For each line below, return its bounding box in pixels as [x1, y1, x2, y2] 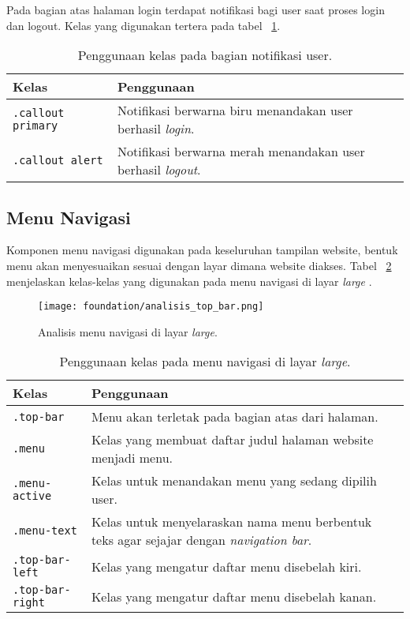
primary [13, 119, 58, 133]
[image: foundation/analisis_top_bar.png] [38, 301, 264, 313]
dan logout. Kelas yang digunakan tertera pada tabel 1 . [6, 17, 281, 33]
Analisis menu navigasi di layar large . [38, 323, 218, 340]
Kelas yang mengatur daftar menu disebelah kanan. [91, 587, 377, 606]
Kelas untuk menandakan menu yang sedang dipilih [91, 471, 377, 490]
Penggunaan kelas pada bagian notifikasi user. [77, 46, 333, 65]
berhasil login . [117, 119, 195, 138]
